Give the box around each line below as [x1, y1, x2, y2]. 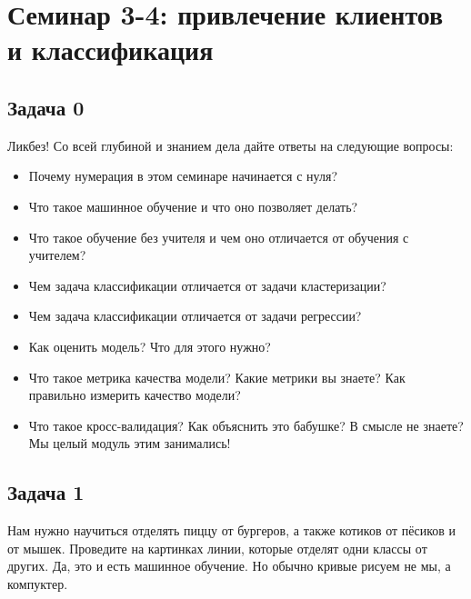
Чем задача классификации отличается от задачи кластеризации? [28, 275, 386, 295]
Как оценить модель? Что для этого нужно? [28, 336, 271, 355]
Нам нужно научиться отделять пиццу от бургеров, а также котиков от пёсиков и [7, 521, 456, 540]
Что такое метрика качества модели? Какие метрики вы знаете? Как [28, 367, 406, 386]
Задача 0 [7, 93, 85, 121]
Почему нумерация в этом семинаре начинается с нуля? [28, 166, 337, 185]
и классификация [7, 31, 214, 68]
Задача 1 [7, 478, 85, 506]
